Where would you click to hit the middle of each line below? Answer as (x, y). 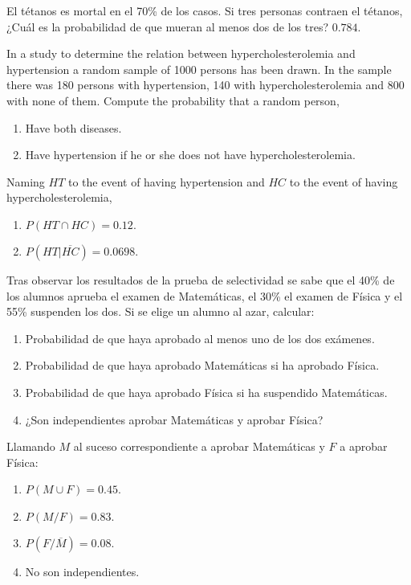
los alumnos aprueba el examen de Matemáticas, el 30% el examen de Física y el (205, 295)
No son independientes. (82, 572)
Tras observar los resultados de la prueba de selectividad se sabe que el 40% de (201, 279)
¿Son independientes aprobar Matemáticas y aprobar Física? (174, 419)
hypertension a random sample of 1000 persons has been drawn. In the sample (199, 69)
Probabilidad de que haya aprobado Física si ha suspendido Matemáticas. (206, 392)
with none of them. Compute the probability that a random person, (173, 100)
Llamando (31, 446)
